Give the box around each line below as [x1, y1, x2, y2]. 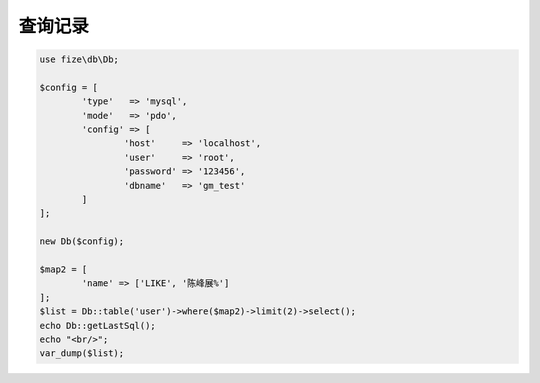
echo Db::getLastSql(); [39, 320, 157, 331]
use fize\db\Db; [39, 54, 120, 65]
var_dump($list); [39, 348, 125, 359]
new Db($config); [39, 236, 125, 247]
